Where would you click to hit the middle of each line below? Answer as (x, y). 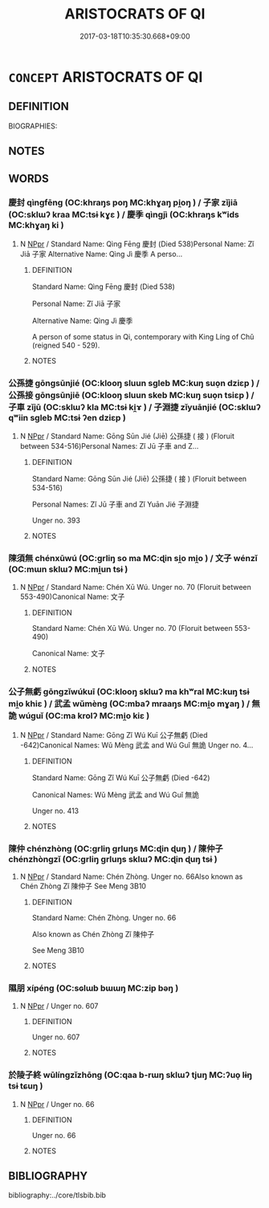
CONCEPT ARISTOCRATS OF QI (106, 77)
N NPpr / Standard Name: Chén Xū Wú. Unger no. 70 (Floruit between (135, 588)
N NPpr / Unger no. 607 (59, 1006)
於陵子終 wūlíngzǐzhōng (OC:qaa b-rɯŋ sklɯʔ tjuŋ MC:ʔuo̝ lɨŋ (130, 1075)
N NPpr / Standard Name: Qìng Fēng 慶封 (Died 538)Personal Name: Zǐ (137, 244)
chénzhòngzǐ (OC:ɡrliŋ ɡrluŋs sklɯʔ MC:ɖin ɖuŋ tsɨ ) (113, 859)
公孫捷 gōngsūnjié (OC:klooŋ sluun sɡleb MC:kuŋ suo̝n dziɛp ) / (134, 383)
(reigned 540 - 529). (66, 345)
